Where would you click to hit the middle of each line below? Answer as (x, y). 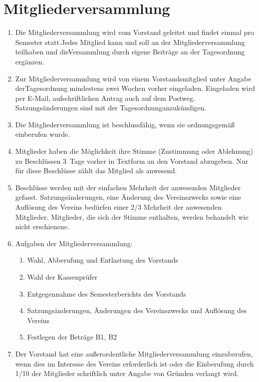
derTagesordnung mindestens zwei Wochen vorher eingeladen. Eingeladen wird (135, 88)
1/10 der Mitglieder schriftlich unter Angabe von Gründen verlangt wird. (127, 373)
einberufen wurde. (43, 134)
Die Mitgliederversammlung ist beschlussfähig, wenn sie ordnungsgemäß (125, 124)
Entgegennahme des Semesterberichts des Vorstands (107, 293)
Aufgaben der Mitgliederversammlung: (74, 243)
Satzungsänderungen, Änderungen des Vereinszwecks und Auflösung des (137, 310)
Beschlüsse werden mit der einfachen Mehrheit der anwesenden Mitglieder (128, 187)
